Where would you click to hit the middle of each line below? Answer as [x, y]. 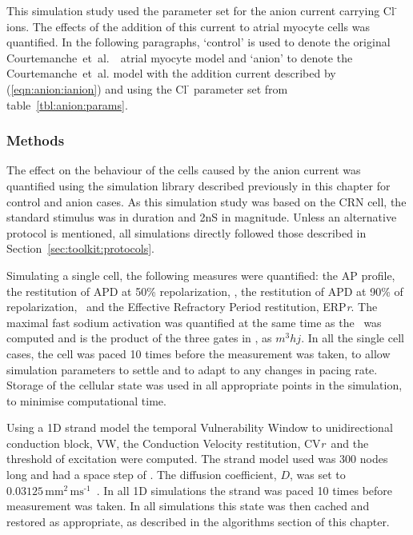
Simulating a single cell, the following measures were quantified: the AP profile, [201, 275]
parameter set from [241, 88]
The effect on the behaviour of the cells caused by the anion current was [184, 170]
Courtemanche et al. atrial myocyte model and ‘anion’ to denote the [180, 57]
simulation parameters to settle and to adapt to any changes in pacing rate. [192, 369]
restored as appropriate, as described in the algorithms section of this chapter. [198, 521]
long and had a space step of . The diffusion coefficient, [142, 475]
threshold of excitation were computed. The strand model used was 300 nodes [197, 459]
